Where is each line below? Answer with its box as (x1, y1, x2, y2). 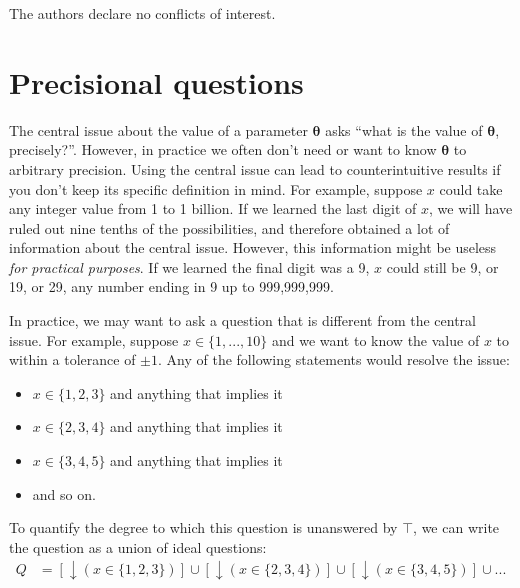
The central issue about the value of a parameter (9, 119, 308, 140)
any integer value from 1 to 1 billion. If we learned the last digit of (9, 198, 417, 219)
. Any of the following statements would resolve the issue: (158, 349, 510, 370)
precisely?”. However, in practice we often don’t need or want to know (9, 139, 437, 160)
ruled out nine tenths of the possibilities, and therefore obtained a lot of (9, 217, 450, 238)
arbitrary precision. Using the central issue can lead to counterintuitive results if (9, 158, 501, 179)
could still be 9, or (386, 256, 499, 277)
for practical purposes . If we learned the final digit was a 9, (9, 256, 370, 277)
